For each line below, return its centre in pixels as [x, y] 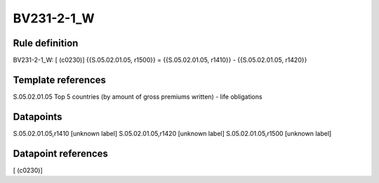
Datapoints [38, 117]
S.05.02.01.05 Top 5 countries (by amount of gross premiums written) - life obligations [138, 96]
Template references [60, 80]
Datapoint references [61, 153]
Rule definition [46, 43]
